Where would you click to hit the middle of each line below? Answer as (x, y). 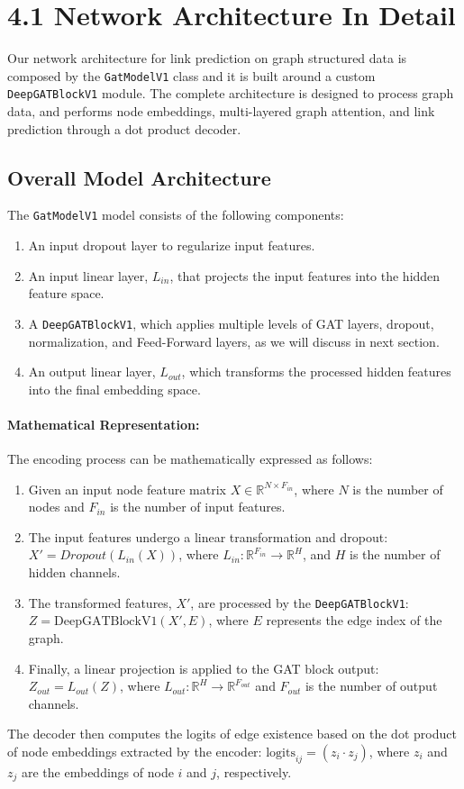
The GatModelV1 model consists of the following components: (176, 215)
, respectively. (254, 771)
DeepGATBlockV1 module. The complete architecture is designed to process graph (231, 93)
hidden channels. (74, 572)
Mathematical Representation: (104, 424)
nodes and (56, 507)
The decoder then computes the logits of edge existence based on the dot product (232, 734)
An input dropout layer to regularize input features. (172, 245)
